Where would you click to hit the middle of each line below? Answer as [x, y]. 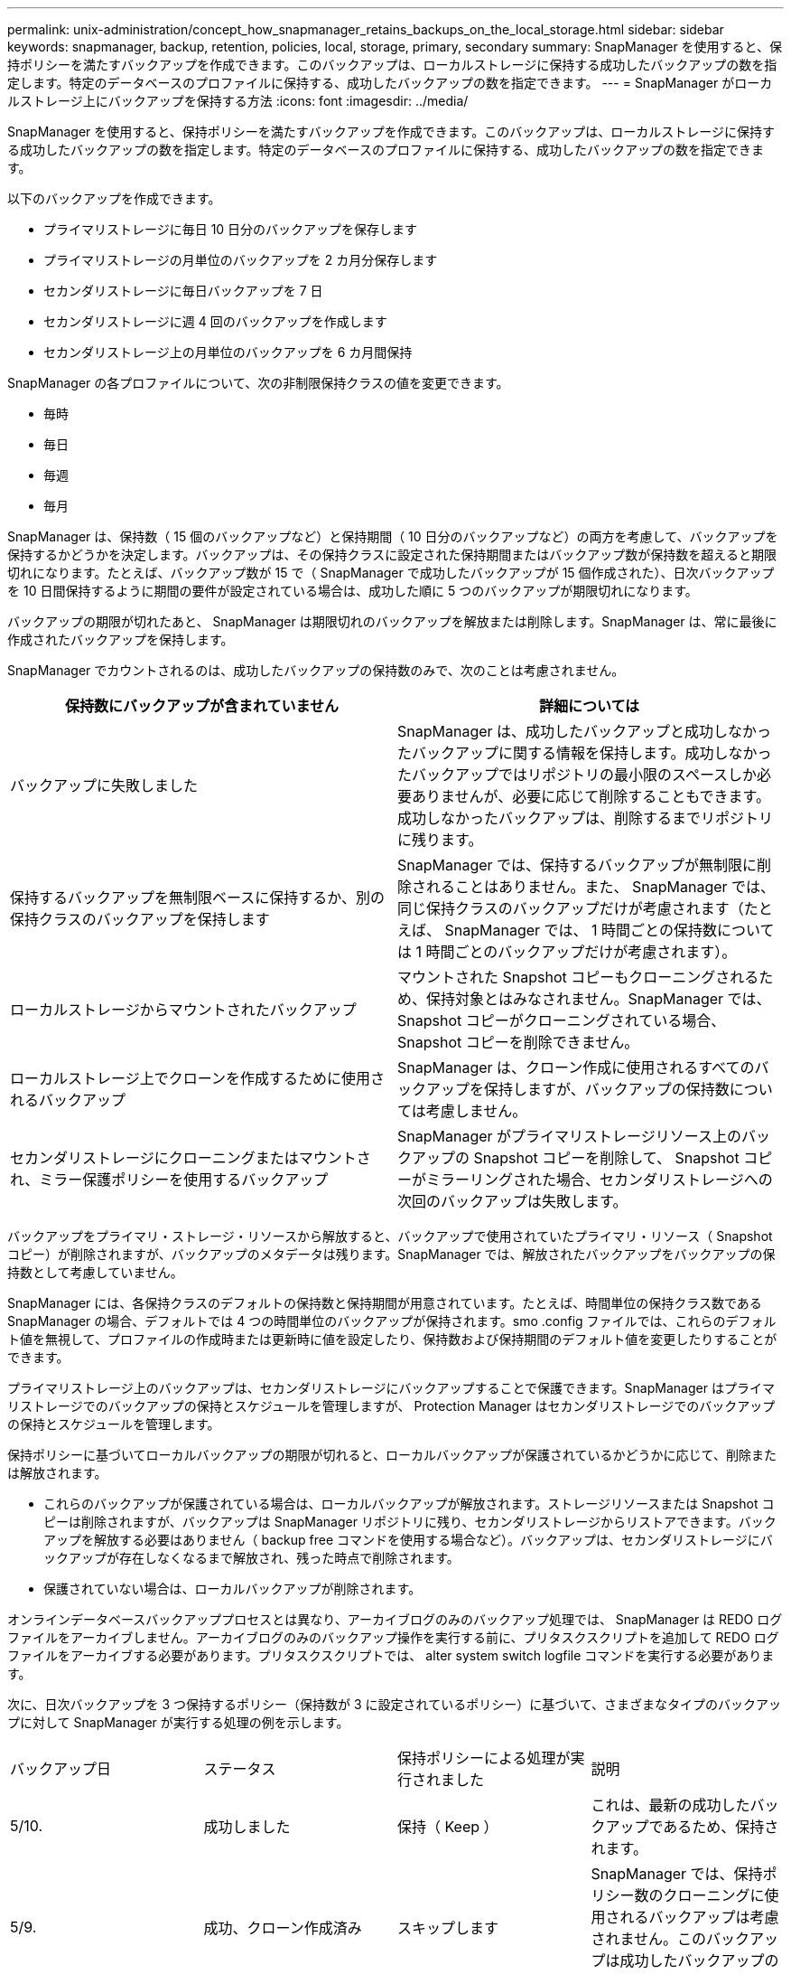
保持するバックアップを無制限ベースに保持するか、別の [197, 898]
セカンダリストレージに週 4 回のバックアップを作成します [215, 321]
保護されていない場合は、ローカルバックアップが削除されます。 [233, 1589]
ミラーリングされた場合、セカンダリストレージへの [600, 1180]
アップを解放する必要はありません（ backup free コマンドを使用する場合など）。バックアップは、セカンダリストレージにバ [408, 1540]
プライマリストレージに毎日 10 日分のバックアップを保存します [231, 229]
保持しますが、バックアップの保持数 [607, 1089]
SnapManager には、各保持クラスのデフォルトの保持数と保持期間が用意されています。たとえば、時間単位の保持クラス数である [385, 1303]
